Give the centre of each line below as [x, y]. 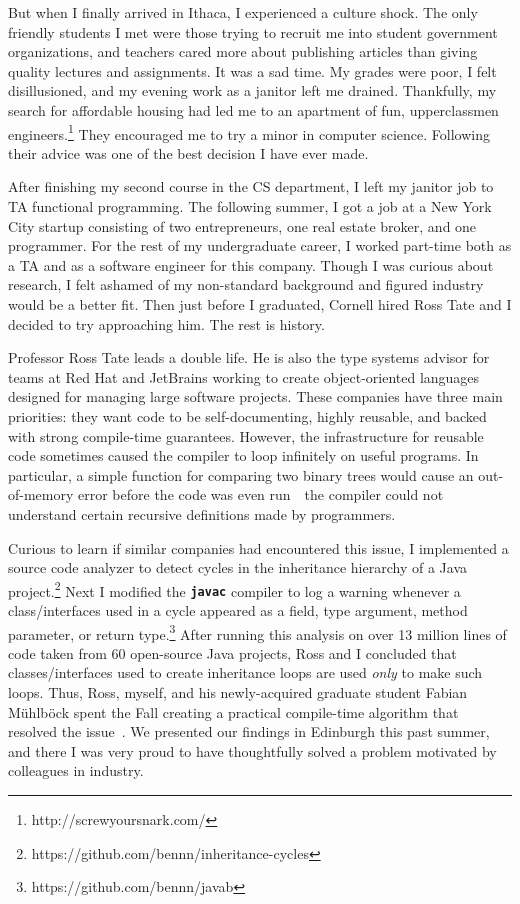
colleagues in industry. [76, 770]
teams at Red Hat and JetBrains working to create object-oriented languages [244, 376]
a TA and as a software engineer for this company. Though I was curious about [251, 264]
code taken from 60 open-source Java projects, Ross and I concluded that [232, 652]
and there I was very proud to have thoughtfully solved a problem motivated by [252, 750]
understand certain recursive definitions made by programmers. [202, 513]
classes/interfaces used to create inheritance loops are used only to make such [245, 672]
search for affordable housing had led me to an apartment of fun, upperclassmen [253, 109]
